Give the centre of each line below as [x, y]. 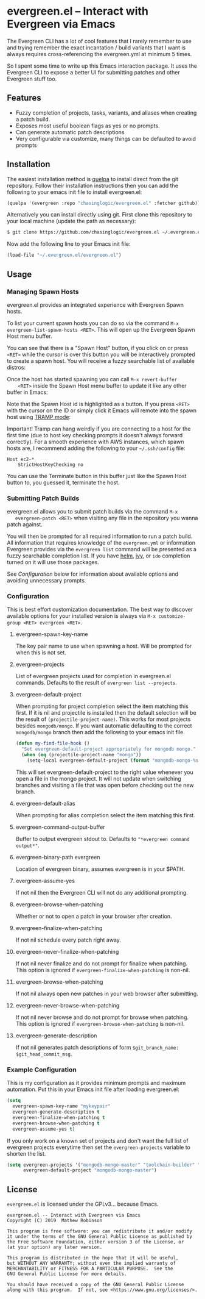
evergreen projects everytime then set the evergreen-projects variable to [99, 1147]
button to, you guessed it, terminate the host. [63, 482]
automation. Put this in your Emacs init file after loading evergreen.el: [93, 1089]
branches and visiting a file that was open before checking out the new [105, 785]
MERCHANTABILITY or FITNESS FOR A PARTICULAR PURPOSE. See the [90, 1269]
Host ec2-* [21, 459]
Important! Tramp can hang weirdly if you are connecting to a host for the [99, 429]
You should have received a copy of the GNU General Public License [96, 1285]
